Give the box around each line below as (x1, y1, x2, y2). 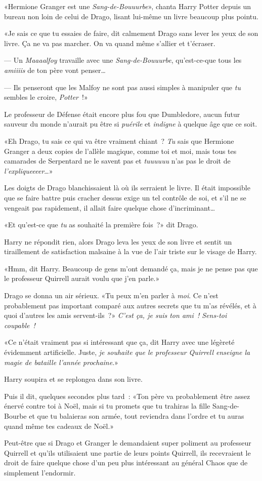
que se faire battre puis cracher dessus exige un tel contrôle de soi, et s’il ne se (4, 192, 246, 203)
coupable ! (4, 319, 35, 330)
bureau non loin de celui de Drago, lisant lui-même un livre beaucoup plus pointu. (4, 11, 258, 21)
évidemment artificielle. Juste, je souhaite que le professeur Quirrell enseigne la (4, 347, 250, 357)
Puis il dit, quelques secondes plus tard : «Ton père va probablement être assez (4, 390, 250, 401)
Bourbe (4, 411, 27, 421)
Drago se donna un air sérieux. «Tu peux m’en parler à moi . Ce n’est (4, 290, 219, 301)
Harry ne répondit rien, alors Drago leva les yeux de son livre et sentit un (4, 236, 232, 247)
